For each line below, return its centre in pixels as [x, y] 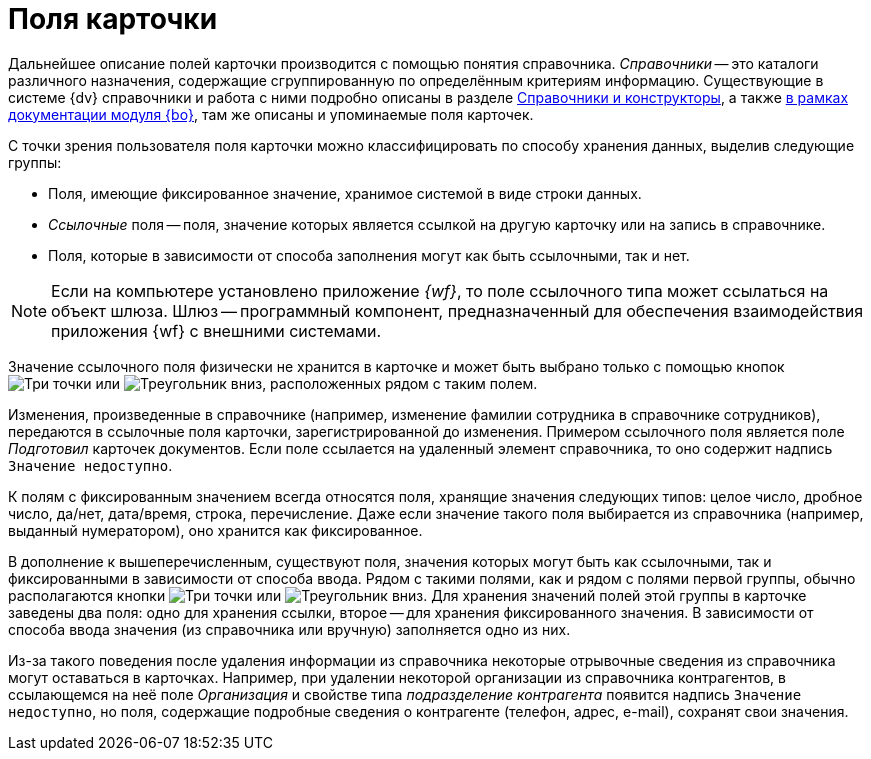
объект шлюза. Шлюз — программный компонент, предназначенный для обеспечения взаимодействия [457, 310]
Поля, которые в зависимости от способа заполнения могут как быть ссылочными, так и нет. [369, 255]
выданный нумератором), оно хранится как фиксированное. [215, 530]
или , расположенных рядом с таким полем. [316, 383]
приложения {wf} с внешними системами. [216, 330]
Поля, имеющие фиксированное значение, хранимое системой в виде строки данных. [345, 193]
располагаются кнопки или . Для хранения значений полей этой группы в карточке [407, 595]
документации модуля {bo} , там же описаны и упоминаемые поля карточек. [271, 114]
